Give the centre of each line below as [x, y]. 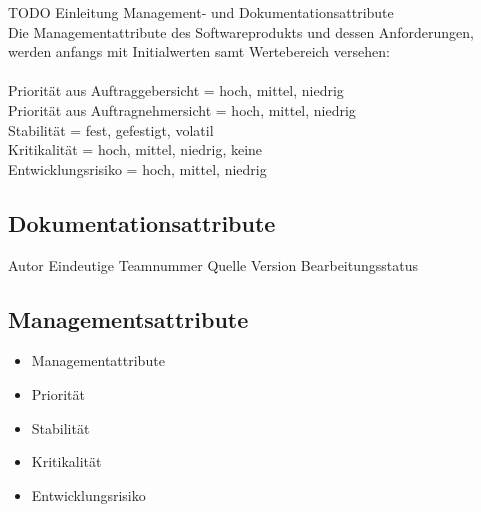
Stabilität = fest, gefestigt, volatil [111, 129]
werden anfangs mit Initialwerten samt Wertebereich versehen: [199, 51]
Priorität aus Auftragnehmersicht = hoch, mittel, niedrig [182, 109]
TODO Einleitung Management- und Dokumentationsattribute [201, 12]
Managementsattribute [128, 318]
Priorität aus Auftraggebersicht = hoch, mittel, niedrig [176, 90]
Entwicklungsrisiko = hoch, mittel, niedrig [137, 168]
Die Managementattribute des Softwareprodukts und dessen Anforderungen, [241, 31]
